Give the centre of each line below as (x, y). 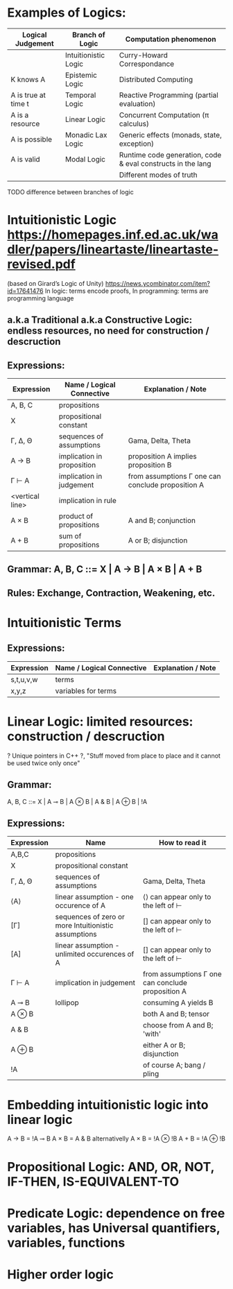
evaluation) (137, 103)
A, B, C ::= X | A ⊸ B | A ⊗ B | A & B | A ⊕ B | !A (77, 801)
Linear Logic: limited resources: (100, 722)
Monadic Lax (86, 135)
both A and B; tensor (176, 1014)
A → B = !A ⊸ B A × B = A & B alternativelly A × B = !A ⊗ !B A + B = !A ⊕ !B (116, 1138)
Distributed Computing (156, 79)
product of (76, 516)
